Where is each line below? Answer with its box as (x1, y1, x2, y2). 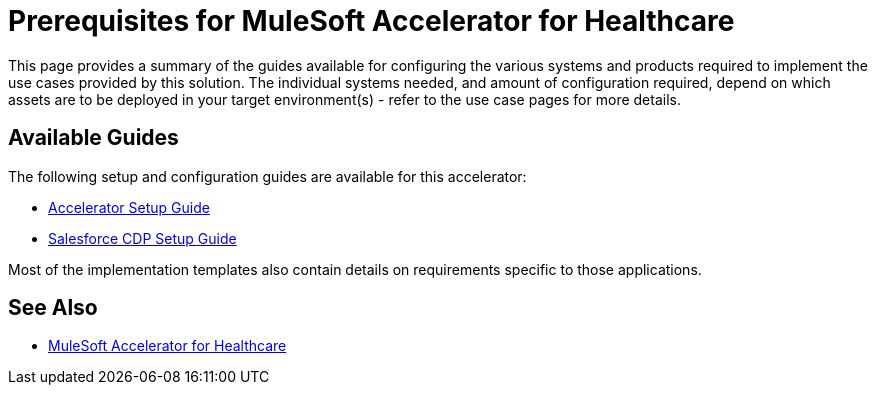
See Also (8, 295, 98, 321)
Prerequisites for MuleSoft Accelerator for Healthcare (8, 4, 735, 38)
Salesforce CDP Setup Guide (48, 229, 237, 247)
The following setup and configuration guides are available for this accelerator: (8, 167, 527, 185)
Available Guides (8, 125, 179, 151)
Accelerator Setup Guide (48, 198, 210, 216)
